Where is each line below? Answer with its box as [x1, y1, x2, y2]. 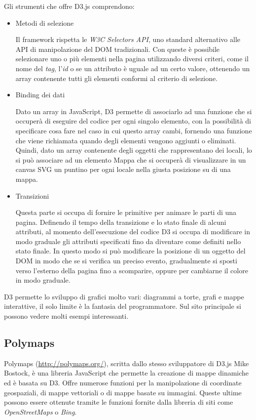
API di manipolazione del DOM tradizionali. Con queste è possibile [15, 43, 220, 54]
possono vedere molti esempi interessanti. [4, 311, 129, 321]
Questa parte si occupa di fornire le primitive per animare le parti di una [15, 207, 237, 217]
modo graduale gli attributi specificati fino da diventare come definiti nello [15, 236, 241, 246]
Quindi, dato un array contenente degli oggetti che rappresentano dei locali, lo [15, 145, 252, 155]
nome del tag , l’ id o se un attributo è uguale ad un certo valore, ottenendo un [15, 63, 250, 73]
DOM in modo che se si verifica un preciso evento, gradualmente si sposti [15, 255, 237, 266]
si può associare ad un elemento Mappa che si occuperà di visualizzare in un [15, 154, 246, 165]
